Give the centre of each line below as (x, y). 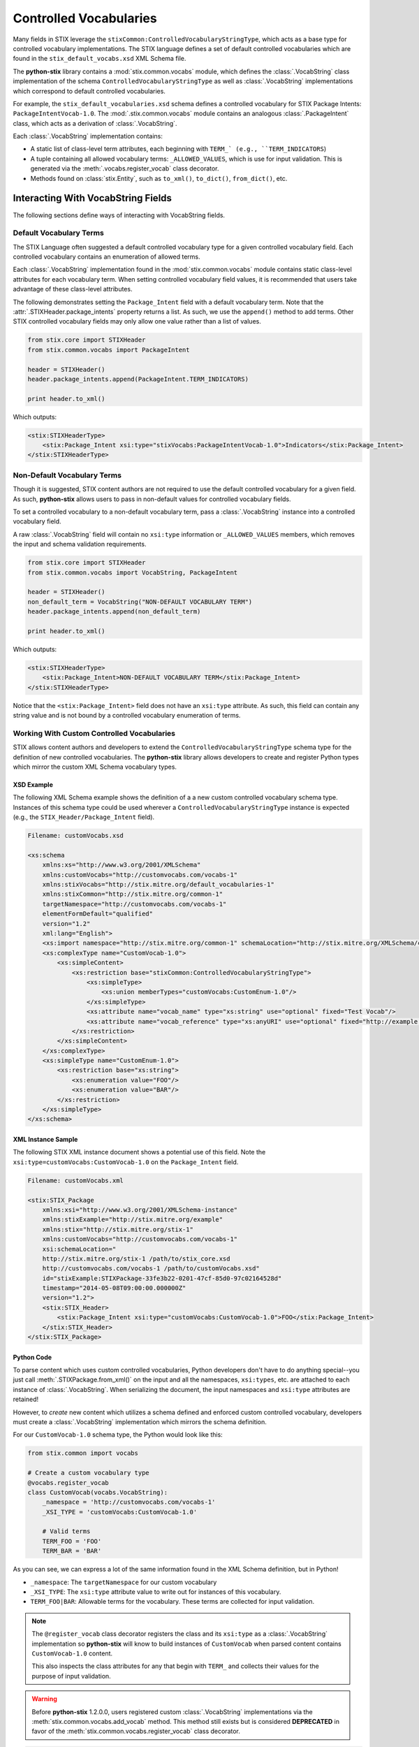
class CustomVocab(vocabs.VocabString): (97, 1492)
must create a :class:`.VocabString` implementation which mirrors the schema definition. (140, 1421)
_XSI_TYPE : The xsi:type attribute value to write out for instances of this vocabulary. (156, 1592)
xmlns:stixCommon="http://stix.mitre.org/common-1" (133, 894)
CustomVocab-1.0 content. (72, 1653)
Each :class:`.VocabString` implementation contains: (88, 136)
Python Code (32, 1357)
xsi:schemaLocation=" (79, 1249)
